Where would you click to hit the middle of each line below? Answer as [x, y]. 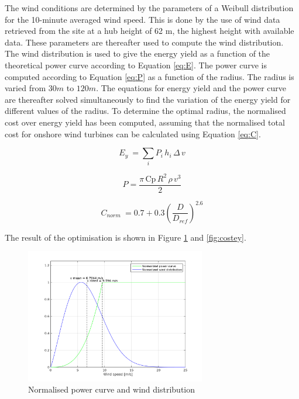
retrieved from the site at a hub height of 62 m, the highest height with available [149, 31]
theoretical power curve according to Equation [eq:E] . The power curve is [136, 65]
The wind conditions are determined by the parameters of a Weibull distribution [149, 8]
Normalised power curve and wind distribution [112, 389]
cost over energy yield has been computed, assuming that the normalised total [145, 122]
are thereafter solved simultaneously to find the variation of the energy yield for [148, 99]
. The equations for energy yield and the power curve [191, 88]
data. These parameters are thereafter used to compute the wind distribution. [144, 42]
